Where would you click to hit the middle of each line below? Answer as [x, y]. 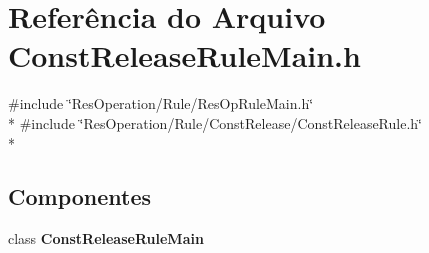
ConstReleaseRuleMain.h [184, 55]
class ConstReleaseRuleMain [106, 238]
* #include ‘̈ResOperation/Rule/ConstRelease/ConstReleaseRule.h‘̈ [215, 122]
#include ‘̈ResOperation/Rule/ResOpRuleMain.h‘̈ [161, 103]
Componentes [80, 196]
